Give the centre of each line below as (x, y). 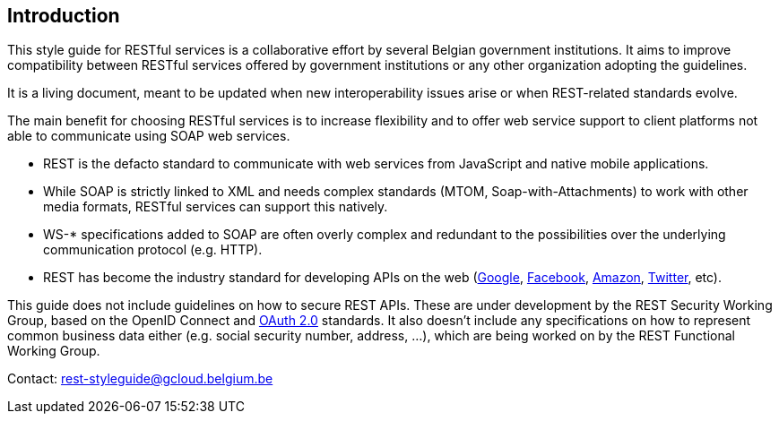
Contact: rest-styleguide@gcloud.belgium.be (140, 379)
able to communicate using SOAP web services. (149, 136)
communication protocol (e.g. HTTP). (153, 250)
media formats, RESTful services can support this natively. (216, 207)
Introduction (64, 16)
